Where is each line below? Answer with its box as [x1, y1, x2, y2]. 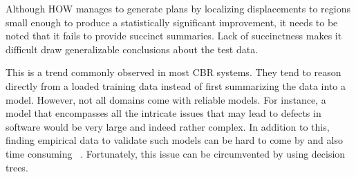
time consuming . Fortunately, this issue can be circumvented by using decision [6, 146, 346, 160]
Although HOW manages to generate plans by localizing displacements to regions [6, 1, 350, 15]
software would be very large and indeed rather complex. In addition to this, [6, 119, 330, 133]
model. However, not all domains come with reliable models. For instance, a [6, 92, 326, 106]
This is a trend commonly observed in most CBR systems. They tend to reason [6, 65, 341, 80]
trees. [6, 160, 28, 174]
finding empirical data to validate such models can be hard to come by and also [6, 133, 343, 147]
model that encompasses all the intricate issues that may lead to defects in [6, 106, 321, 120]
